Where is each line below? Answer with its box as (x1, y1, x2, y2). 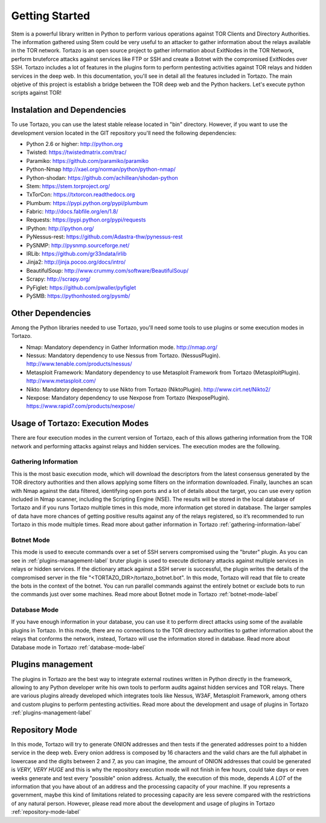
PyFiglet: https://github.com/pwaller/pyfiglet (26, 284, 136, 291)
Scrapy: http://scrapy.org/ (26, 275, 91, 283)
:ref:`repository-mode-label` (11, 809, 81, 816)
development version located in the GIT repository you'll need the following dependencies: (11, 129, 237, 136)
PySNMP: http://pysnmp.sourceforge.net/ (26, 241, 130, 249)
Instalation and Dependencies (11, 105, 127, 115)
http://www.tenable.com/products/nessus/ (26, 360, 132, 367)
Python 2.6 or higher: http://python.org (26, 140, 123, 147)
